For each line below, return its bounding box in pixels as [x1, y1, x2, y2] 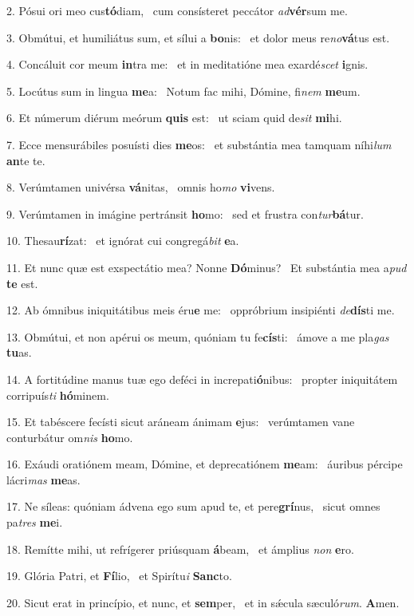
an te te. [6, 152, 45, 168]
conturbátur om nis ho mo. [6, 428, 133, 445]
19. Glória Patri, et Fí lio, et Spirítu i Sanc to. [6, 567, 232, 584]
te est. [6, 274, 38, 291]
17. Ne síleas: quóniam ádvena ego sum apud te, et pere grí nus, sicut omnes [6, 498, 380, 515]
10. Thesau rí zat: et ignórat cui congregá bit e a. [6, 232, 239, 249]
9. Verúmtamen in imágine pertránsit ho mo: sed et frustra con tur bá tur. [6, 205, 364, 222]
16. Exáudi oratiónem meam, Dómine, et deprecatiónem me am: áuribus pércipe [6, 456, 403, 472]
